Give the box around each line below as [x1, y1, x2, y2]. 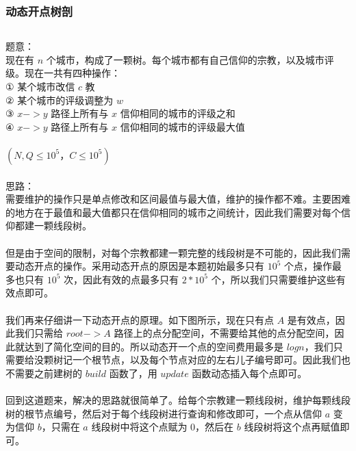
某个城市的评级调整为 [17, 92, 114, 107]
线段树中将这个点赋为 [91, 420, 188, 434]
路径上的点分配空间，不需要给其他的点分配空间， [114, 326, 335, 340]
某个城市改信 [17, 79, 75, 93]
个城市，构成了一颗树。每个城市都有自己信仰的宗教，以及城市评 [46, 52, 334, 66]
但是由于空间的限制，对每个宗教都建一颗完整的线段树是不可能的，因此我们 [5, 245, 341, 259]
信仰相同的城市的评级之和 [120, 106, 236, 120]
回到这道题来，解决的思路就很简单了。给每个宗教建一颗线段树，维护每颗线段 [5, 393, 351, 407]
